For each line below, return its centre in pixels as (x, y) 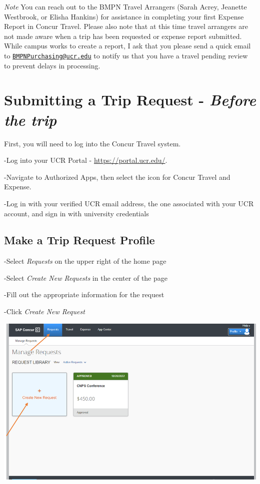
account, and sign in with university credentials (76, 213)
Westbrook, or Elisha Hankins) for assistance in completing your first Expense (124, 16)
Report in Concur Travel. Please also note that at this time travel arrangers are (126, 26)
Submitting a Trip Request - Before (130, 100)
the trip (30, 119)
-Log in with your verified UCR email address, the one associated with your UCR (129, 203)
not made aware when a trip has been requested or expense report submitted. (123, 36)
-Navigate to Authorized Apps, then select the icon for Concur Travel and (117, 177)
